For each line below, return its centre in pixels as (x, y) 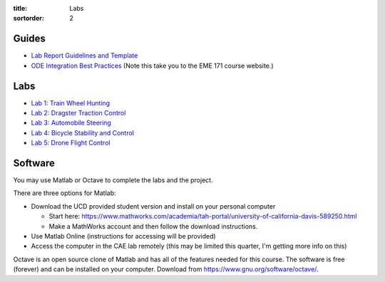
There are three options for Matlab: (65, 193)
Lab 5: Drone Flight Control (71, 143)
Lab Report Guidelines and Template (84, 56)
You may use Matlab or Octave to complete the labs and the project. (113, 180)
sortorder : (29, 19)
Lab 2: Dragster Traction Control (78, 113)
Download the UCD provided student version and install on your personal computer (153, 206)
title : (20, 8)
